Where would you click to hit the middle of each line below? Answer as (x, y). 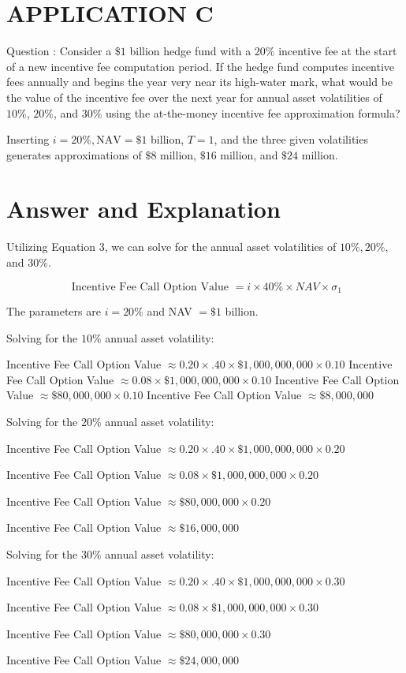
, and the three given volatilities (291, 139)
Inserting (28, 139)
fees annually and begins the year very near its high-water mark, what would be (200, 82)
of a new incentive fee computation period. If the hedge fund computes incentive (201, 66)
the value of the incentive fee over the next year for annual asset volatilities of (194, 97)
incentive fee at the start (338, 51)
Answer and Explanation (143, 209)
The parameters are (54, 311)
